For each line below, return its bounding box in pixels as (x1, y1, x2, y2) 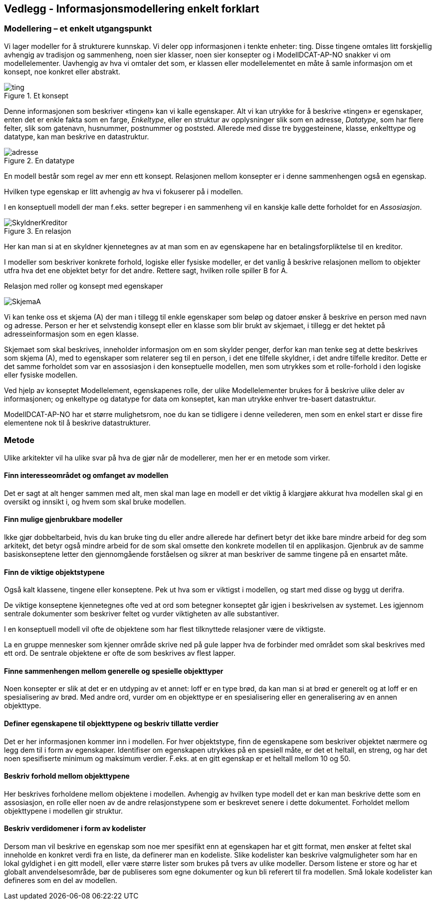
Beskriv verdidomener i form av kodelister (4, 824, 146, 833)
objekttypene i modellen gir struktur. (4, 806, 123, 815)
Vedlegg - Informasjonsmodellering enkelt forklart (4, 2, 259, 15)
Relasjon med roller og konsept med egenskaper (4, 281, 163, 290)
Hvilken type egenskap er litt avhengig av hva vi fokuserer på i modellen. (4, 187, 243, 196)
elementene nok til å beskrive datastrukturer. (4, 418, 151, 427)
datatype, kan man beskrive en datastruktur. (4, 132, 149, 141)
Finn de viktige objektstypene (4, 567, 105, 576)
